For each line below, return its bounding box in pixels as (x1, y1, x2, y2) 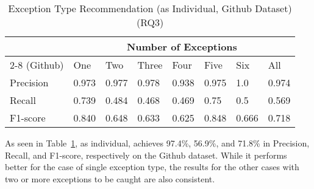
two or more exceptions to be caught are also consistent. (5, 172, 215, 185)
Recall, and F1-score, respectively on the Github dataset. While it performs (5, 148, 287, 161)
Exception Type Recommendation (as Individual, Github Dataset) (8, 1, 292, 15)
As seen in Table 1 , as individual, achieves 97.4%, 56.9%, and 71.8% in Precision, (5, 137, 310, 149)
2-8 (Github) (10, 58, 64, 72)
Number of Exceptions (126, 40, 237, 53)
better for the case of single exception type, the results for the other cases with (5, 160, 299, 173)
